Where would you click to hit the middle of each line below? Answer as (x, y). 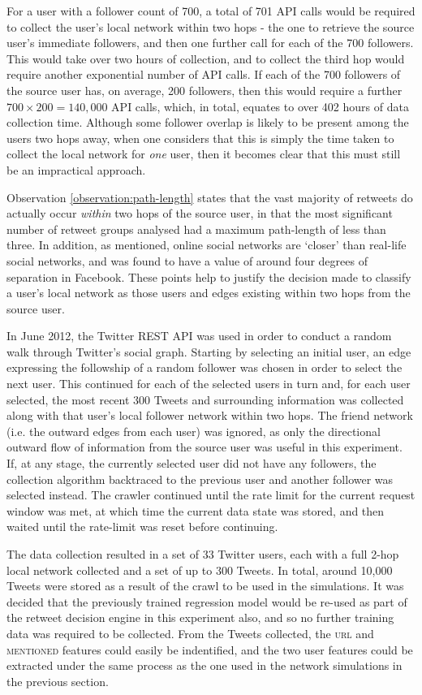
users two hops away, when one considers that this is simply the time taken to (200, 138)
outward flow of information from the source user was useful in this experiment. (205, 447)
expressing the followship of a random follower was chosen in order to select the (205, 367)
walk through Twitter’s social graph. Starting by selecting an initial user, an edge (209, 351)
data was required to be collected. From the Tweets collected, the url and (190, 633)
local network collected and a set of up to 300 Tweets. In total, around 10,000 (200, 570)
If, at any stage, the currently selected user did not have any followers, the (192, 463)
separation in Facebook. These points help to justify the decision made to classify (209, 276)
